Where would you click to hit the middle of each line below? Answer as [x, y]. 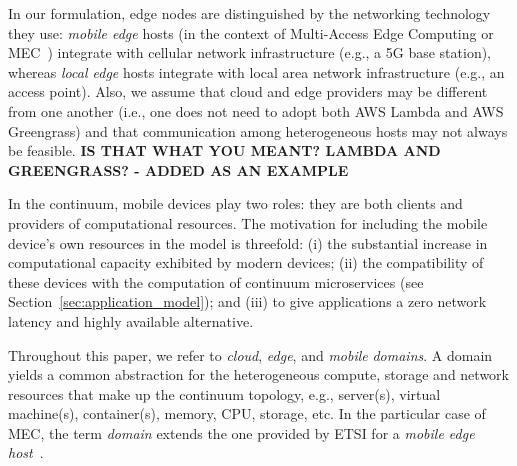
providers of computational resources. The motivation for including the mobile [248, 222]
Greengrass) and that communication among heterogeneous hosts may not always [258, 130]
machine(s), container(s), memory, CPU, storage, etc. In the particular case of [247, 413]
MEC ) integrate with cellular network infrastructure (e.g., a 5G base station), [250, 52]
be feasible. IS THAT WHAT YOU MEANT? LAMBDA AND [224, 150]
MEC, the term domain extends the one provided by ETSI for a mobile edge [241, 432]
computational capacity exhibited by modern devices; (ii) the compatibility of [246, 262]
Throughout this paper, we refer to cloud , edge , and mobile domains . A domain [250, 354]
